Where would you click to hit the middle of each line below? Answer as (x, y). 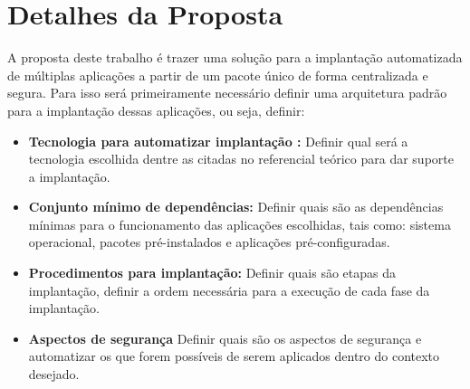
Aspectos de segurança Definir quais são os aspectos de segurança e (225, 338)
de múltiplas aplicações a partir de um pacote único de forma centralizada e (218, 75)
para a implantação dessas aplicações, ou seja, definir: (156, 110)
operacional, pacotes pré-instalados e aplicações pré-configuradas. (209, 242)
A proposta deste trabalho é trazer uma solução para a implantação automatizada (235, 57)
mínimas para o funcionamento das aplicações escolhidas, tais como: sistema (240, 224)
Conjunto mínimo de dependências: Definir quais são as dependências (236, 207)
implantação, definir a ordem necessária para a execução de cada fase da (229, 290)
